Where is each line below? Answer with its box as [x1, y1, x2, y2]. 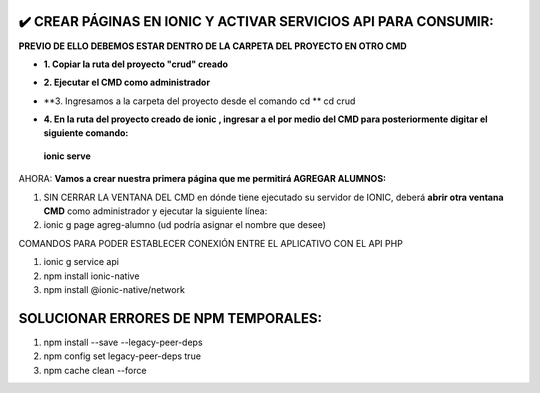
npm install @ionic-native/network [43, 283, 185, 295]
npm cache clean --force [43, 364, 147, 376]
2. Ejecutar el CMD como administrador [43, 76, 210, 89]
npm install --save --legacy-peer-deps [43, 336, 204, 348]
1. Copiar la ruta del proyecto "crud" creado [43, 58, 229, 70]
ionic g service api [43, 256, 120, 268]
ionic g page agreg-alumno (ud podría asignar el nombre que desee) [43, 219, 327, 231]
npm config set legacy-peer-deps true [43, 350, 202, 362]
